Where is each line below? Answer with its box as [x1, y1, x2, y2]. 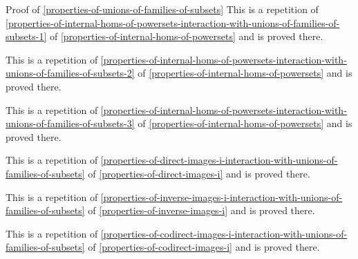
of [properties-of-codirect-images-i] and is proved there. [88, 240, 320, 254]
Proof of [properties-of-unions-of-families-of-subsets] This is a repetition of [6, 2, 319, 16]
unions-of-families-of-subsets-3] [6, 116, 135, 131]
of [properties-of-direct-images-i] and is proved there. [88, 166, 310, 180]
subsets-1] [6, 29, 47, 44]
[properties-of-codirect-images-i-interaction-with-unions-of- [100, 226, 348, 240]
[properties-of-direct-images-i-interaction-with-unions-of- [100, 153, 338, 167]
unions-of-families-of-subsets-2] [6, 66, 135, 80]
